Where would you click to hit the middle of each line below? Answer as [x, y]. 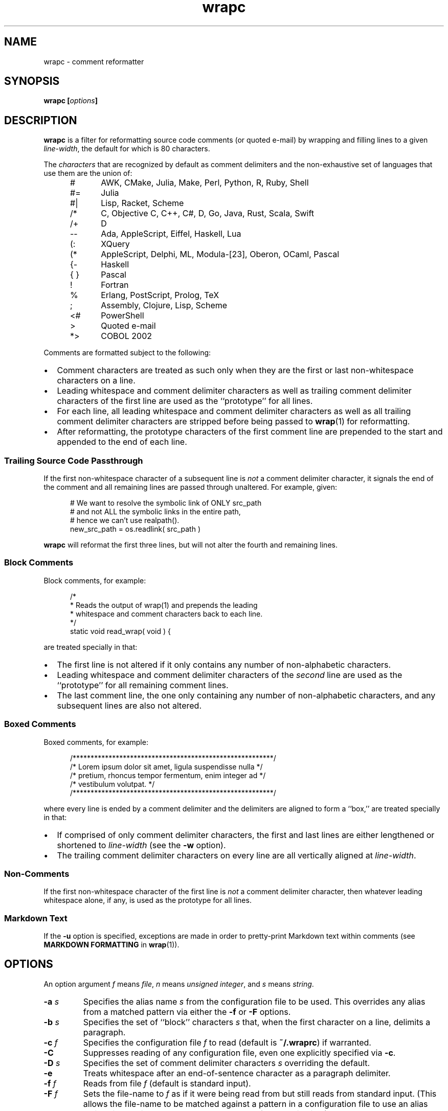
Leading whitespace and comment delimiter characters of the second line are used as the [230, 675]
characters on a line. [96, 381]
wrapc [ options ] [71, 101]
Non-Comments [37, 874]
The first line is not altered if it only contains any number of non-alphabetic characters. [224, 664]
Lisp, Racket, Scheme [142, 203]
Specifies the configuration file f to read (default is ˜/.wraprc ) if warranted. [227, 1042]
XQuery [115, 244]
